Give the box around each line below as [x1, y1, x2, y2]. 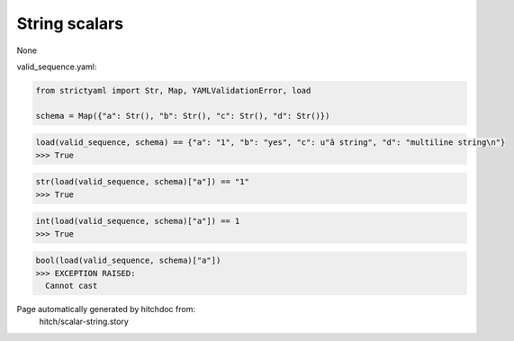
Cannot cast [45, 280, 98, 291]
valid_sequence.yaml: [16, 61, 97, 72]
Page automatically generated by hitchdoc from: [16, 303, 195, 314]
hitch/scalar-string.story [39, 316, 130, 328]
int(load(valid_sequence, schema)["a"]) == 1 [35, 216, 240, 227]
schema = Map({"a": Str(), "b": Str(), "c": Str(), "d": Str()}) [35, 111, 330, 121]
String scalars [16, 13, 124, 33]
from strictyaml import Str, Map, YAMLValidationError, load [35, 85, 311, 95]
